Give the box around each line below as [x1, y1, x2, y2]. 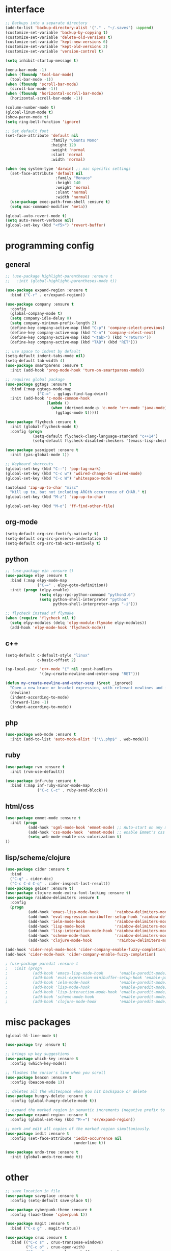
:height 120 [50, 143, 76, 148]
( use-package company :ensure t [5, 302, 74, 307]
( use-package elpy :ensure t [5, 573, 67, 579]
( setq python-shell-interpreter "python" [39, 597, 129, 602]
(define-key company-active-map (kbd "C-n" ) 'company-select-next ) [10, 330, 156, 335]
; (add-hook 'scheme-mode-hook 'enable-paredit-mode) [5, 994, 167, 999]
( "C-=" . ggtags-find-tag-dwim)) [37, 391, 108, 396]
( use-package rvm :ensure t [5, 764, 65, 769]
